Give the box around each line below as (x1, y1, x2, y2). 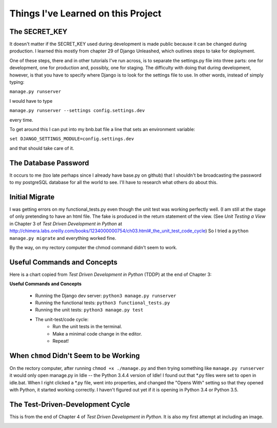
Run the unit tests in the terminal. (52, 324, 123, 330)
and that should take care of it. (9, 145, 74, 151)
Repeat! (52, 338, 69, 344)
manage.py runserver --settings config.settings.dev (9, 108, 145, 114)
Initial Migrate (9, 193, 55, 201)
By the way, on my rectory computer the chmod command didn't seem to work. (9, 244, 177, 250)
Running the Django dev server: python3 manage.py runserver (35, 292, 176, 299)
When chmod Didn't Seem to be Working (9, 351, 140, 360)
